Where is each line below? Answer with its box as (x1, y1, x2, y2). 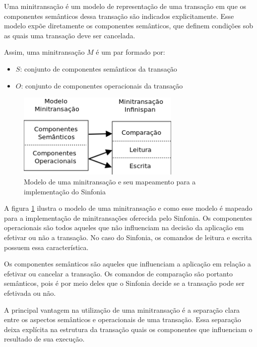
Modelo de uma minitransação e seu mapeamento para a (24, 176, 196, 187)
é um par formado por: (96, 47, 165, 57)
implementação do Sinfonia (24, 186, 106, 196)
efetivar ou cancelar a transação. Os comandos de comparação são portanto (4, 268, 233, 278)
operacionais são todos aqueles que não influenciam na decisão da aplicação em (4, 222, 244, 233)
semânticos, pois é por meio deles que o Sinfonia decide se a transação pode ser (4, 278, 245, 288)
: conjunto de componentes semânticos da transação (20, 63, 177, 74)
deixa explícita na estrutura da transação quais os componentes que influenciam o (4, 324, 253, 334)
